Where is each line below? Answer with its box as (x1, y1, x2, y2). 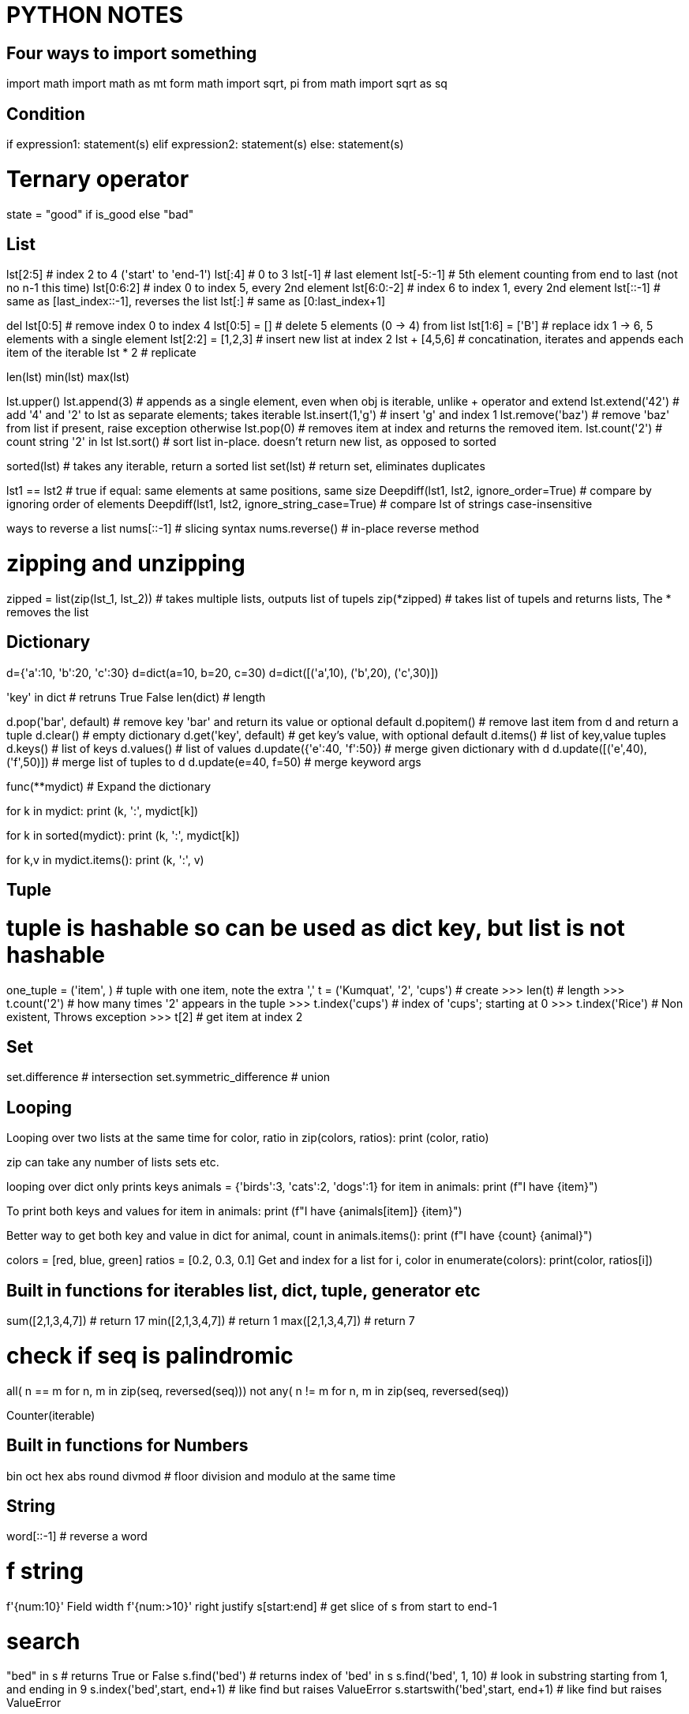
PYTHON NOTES (6, 2, 184, 28)
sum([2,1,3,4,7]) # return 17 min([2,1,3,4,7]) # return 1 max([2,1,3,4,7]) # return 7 (6, 1314, 415, 1328)
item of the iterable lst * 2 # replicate (6, 346, 197, 360)
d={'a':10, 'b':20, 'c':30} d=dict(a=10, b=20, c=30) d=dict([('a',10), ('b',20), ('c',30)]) (6, 665, 439, 679)
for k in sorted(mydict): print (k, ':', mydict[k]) (6, 828, 240, 842)
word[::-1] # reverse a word (6, 1529, 148, 1544)
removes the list (6, 604, 89, 619)
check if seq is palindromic (6, 1342, 294, 1369)
